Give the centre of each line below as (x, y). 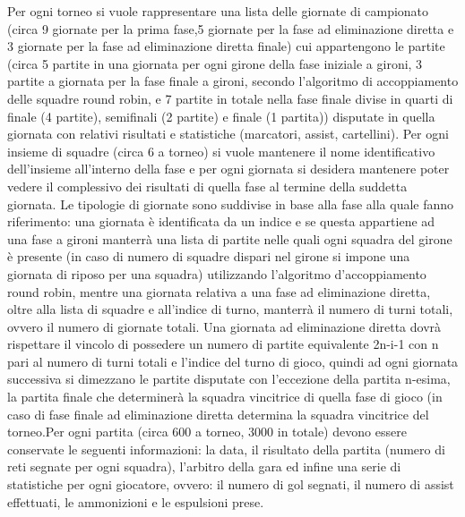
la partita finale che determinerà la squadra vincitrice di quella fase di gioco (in (225, 397)
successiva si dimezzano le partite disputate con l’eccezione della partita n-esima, (229, 379)
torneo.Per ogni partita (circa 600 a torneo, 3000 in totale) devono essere (207, 432)
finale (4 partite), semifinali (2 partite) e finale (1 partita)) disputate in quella (221, 116)
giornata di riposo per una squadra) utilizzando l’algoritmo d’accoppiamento (217, 273)
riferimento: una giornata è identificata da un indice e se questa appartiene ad (221, 221)
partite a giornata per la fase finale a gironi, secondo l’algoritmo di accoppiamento (233, 81)
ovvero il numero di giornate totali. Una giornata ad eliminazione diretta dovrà (224, 326)
